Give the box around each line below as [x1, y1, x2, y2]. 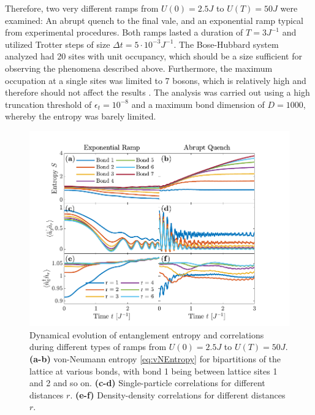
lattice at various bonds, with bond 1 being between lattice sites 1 [29, 364, 278, 377]
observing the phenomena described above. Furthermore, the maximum [5, 61, 273, 74]
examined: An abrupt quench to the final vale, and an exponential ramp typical [5, 13, 304, 26]
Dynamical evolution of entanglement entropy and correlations [29, 328, 264, 341]
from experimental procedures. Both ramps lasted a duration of [5, 26, 243, 39]
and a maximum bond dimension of [131, 97, 265, 110]
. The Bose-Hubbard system [173, 37, 279, 50]
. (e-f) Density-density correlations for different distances [70, 388, 286, 401]
